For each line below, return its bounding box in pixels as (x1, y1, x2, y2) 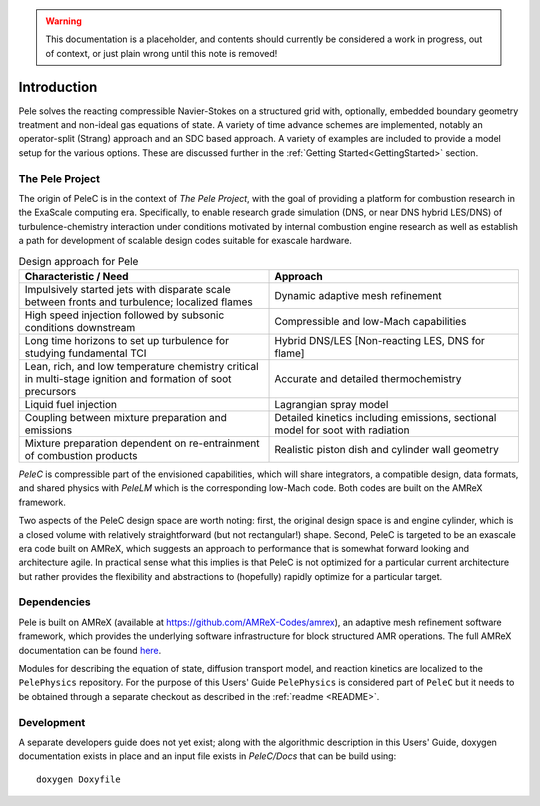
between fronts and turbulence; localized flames (24, 295, 254, 309)
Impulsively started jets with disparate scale (24, 282, 231, 296)
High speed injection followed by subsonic (24, 308, 225, 322)
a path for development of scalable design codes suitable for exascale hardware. (18, 235, 352, 247)
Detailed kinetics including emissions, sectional (274, 410, 497, 424)
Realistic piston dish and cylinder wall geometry (274, 442, 499, 456)
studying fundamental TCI (24, 346, 147, 360)
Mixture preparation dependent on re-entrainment (24, 436, 260, 450)
